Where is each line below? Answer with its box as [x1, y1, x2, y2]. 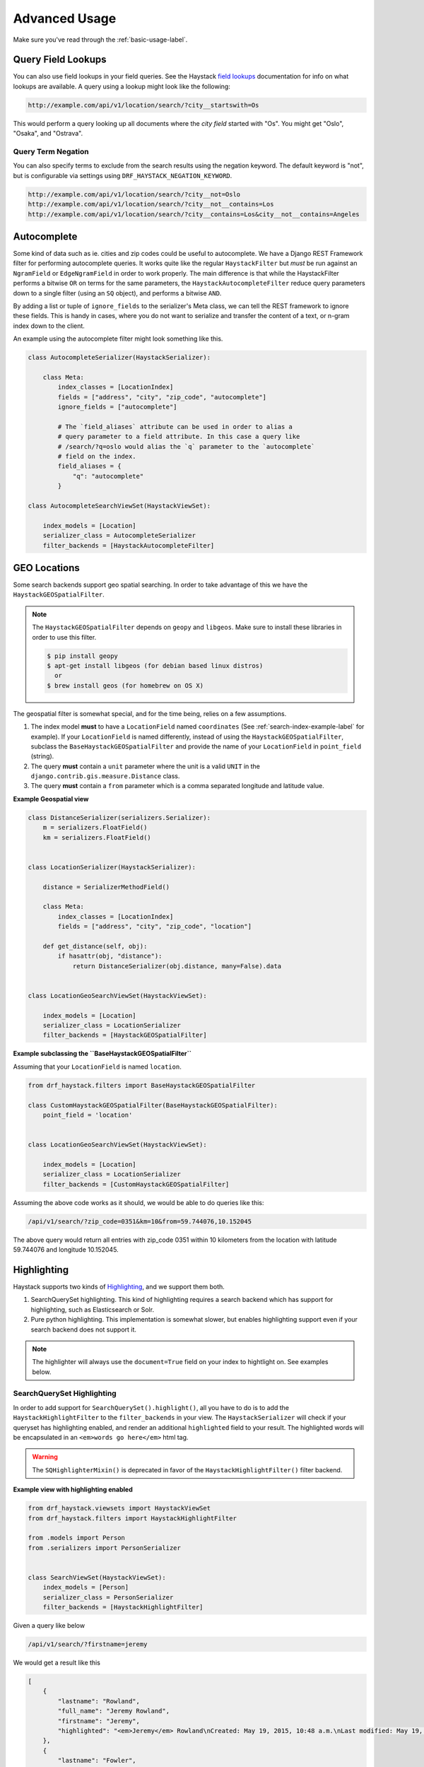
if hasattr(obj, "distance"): [57, 952, 163, 961]
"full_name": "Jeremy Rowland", [57, 1707, 170, 1715]
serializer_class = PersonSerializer [42, 1593, 174, 1601]
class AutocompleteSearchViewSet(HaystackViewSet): [28, 502, 211, 510]
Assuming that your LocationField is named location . [13, 1062, 182, 1071]
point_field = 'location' [42, 1110, 133, 1119]
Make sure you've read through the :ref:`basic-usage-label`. [13, 35, 188, 44]
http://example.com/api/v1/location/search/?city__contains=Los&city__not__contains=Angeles [28, 210, 360, 218]
